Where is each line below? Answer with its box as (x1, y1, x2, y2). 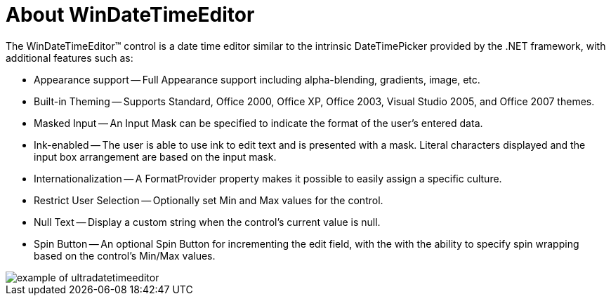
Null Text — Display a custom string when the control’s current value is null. (34, 215, 381, 228)
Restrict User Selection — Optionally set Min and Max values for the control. (34, 194, 383, 206)
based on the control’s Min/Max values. (34, 249, 216, 262)
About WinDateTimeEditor (6, 3, 255, 27)
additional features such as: (6, 51, 133, 64)
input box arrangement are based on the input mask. (34, 150, 277, 163)
